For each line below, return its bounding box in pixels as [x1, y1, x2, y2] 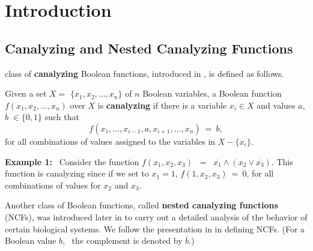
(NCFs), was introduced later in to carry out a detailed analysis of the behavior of [5, 210, 308, 223]
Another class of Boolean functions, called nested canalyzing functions [5, 199, 278, 211]
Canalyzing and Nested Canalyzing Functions [5, 38, 293, 57]
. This [271, 155, 293, 168]
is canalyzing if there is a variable [97, 98, 227, 111]
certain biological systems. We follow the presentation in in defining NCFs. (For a [5, 222, 305, 235]
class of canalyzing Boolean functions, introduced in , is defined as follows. [5, 67, 284, 79]
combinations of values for [5, 178, 101, 191]
